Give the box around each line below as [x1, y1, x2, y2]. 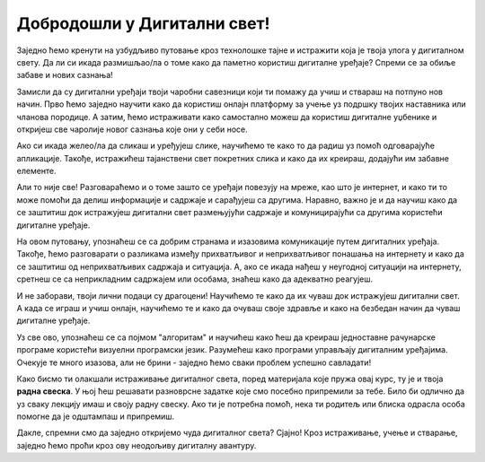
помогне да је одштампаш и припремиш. [16, 411, 175, 422]
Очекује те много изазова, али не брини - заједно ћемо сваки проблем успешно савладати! [16, 357, 372, 368]
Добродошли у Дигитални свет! [16, 13, 270, 33]
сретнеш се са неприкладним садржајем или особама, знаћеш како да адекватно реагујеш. [16, 274, 374, 284]
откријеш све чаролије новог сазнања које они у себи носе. [16, 124, 248, 135]
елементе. [16, 166, 57, 177]
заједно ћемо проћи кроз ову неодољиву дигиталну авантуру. [16, 440, 257, 450]
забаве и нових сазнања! [16, 70, 114, 81]
